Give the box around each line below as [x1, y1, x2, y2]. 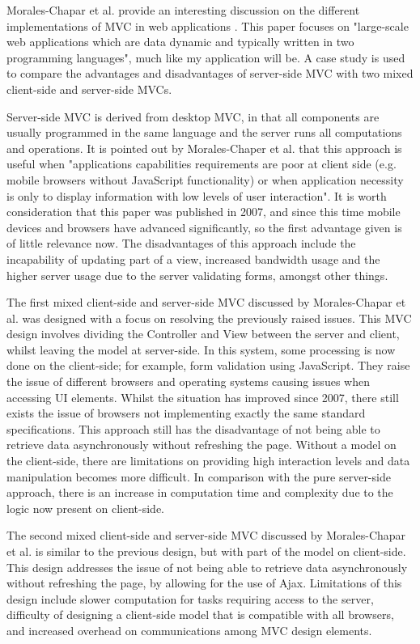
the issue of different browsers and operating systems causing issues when [6, 373, 370, 390]
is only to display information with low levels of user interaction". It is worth [6, 187, 387, 204]
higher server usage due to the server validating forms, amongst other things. [6, 266, 388, 283]
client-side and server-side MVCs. [6, 80, 172, 97]
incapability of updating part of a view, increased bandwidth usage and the [6, 250, 380, 267]
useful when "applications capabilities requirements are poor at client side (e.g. [6, 155, 397, 172]
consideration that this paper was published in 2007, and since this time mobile [6, 203, 401, 220]
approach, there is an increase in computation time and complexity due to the [6, 484, 393, 501]
